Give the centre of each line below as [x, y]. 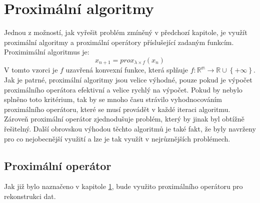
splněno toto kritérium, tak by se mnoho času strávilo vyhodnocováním [113, 99]
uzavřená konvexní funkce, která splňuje [127, 70]
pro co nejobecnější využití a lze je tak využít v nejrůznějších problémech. [117, 138]
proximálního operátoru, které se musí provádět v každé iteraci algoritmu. [117, 109]
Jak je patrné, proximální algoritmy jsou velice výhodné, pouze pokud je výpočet [128, 79]
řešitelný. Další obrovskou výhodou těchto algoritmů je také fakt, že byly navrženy [130, 128]
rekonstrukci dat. [30, 196]
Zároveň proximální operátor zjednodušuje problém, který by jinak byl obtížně [124, 119]
